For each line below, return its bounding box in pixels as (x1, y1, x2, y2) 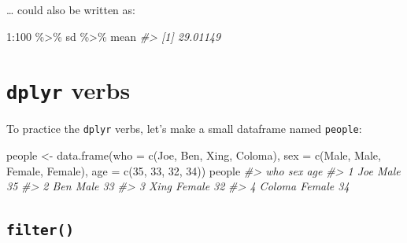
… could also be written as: (6, 2, 135, 17)
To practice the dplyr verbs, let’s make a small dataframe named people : (6, 120, 362, 137)
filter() (6, 222, 74, 239)
